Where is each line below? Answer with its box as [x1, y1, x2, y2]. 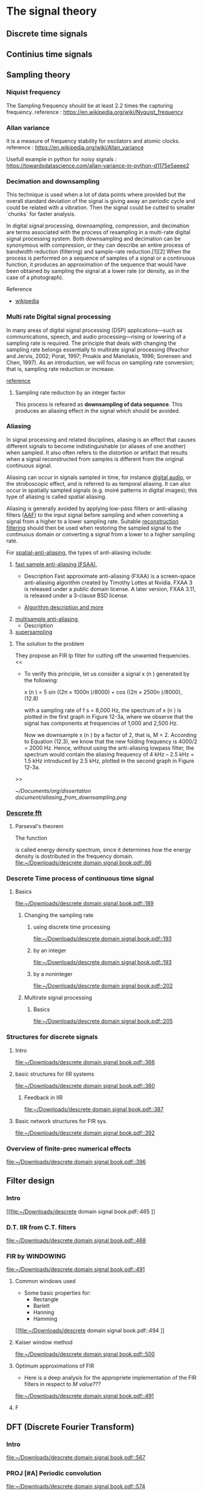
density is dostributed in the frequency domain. [15, 853, 134, 860]
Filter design [6, 1175, 55, 1186]
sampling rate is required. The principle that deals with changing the [6, 339, 177, 347]
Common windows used [15, 1278, 76, 1285]
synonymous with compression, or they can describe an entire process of [6, 241, 191, 249]
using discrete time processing [33, 923, 110, 931]
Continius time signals [6, 49, 93, 59]
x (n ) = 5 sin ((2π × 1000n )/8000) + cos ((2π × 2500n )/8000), [24, 688, 182, 696]
